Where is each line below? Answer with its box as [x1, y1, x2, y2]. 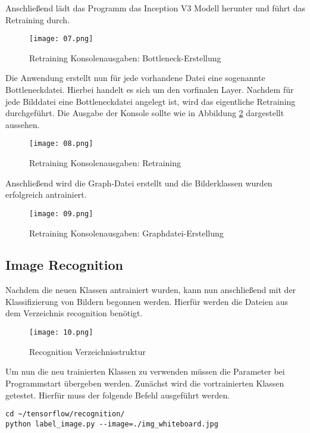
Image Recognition [5, 256, 123, 274]
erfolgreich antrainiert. [5, 188, 87, 201]
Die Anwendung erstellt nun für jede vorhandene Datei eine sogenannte [5, 71, 265, 84]
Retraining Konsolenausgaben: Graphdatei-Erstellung [29, 226, 224, 239]
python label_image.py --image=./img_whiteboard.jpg [5, 419, 218, 428]
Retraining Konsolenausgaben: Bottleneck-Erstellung [29, 51, 221, 64]
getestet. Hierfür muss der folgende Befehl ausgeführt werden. [5, 388, 230, 401]
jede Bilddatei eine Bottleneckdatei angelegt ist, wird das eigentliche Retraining [5, 95, 296, 107]
